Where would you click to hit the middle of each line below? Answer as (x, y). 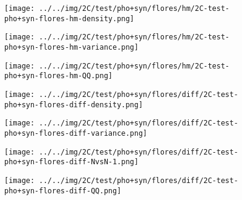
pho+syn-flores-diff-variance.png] (76, 133)
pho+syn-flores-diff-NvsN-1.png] (71, 162)
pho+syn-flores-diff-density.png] (74, 105)
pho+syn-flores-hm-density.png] (69, 18)
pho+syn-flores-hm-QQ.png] (58, 76)
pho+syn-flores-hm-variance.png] (71, 47)
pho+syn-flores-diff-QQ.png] (63, 191)
